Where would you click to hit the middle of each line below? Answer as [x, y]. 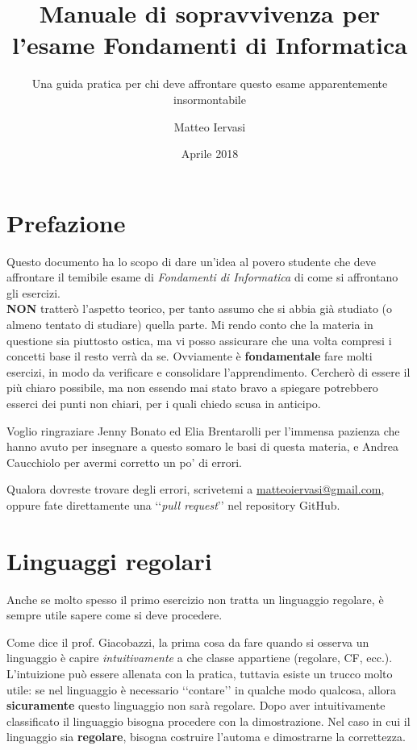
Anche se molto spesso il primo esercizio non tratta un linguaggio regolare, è [195, 599]
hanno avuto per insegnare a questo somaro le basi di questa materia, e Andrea [202, 446]
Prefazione [66, 222]
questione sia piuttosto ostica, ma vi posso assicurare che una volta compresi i [199, 340]
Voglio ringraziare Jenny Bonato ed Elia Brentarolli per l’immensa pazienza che [203, 430]
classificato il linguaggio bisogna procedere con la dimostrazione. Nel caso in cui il [208, 721]
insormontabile [210, 99]
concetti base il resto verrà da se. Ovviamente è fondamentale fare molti [190, 356]
